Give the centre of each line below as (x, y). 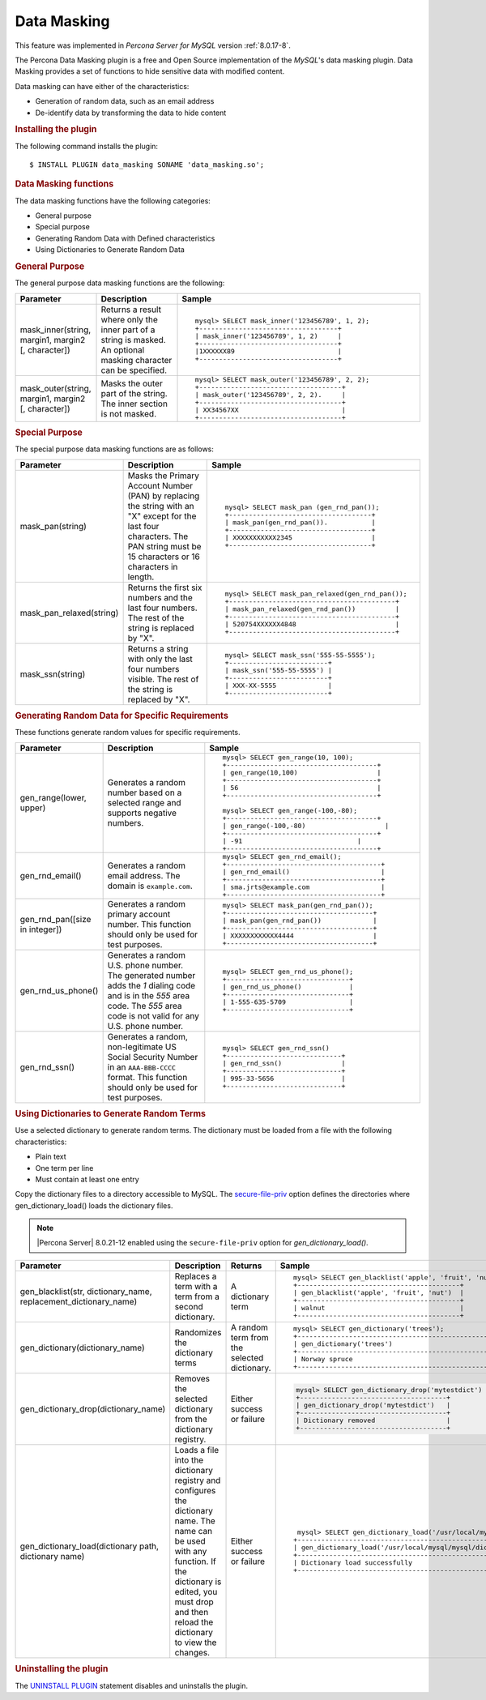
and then (192, 1612)
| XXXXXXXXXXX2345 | (300, 538)
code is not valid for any (153, 1015)
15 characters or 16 (164, 557)
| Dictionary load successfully (353, 1563)
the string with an (161, 506)
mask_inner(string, (55, 330)
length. (141, 577)
